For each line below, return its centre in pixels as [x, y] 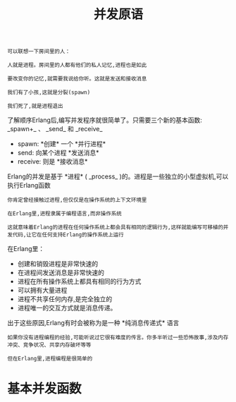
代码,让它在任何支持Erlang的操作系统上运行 [68, 235]
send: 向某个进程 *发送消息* [58, 153]
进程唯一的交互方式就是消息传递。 [67, 308]
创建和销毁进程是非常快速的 [58, 264]
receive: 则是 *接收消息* [52, 162]
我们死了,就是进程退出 [35, 106]
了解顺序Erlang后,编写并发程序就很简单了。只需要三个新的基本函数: [105, 120]
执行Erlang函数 [29, 185]
